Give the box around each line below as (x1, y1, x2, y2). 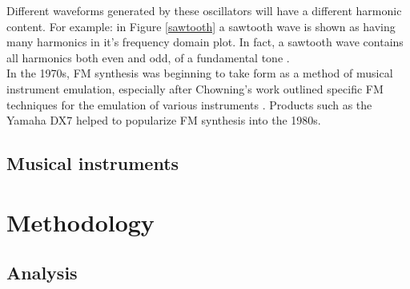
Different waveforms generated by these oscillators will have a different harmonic (6, 2, 402, 18)
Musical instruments (6, 151, 179, 176)
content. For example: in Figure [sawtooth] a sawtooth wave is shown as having (6, 18, 396, 34)
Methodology (6, 205, 155, 238)
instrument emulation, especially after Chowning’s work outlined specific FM (6, 80, 384, 97)
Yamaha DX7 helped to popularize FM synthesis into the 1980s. (6, 112, 321, 129)
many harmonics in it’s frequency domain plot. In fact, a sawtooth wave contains (6, 34, 404, 50)
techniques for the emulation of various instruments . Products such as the (6, 96, 372, 113)
